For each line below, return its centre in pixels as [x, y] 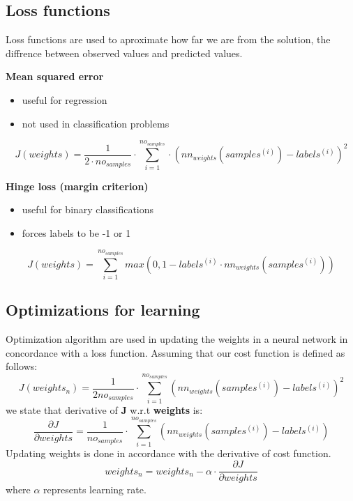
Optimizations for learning [103, 310]
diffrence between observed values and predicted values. [124, 53]
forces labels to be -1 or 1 [76, 232]
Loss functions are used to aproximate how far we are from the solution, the [168, 39]
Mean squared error [55, 76]
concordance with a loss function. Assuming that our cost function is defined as [175, 352]
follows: [22, 366]
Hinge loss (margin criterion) [77, 186]
